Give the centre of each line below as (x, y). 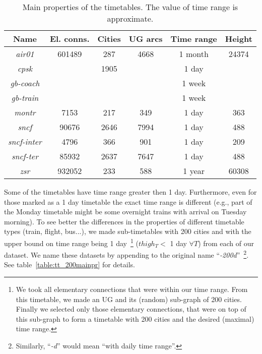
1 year (194, 171)
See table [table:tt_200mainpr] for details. (70, 264)
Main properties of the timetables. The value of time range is (130, 7)
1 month (194, 54)
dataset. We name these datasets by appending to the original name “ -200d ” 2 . (126, 254)
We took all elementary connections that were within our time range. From (132, 289)
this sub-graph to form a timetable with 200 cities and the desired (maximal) (135, 318)
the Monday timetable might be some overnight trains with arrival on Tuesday (125, 212)
